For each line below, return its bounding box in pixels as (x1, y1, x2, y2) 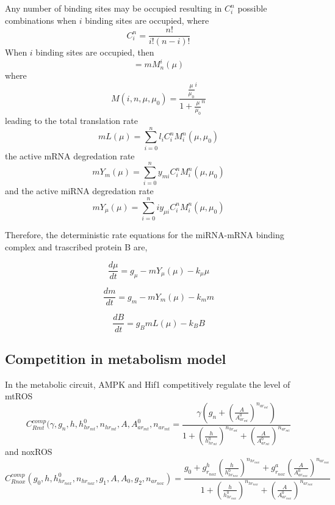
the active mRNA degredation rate (5, 149, 135, 162)
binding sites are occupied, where (85, 13, 209, 26)
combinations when (5, 13, 77, 26)
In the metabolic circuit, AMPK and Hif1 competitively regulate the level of (5, 377, 290, 390)
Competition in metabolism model (5, 349, 226, 368)
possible (237, 2, 267, 14)
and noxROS (5, 445, 52, 458)
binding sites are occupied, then (35, 46, 154, 59)
